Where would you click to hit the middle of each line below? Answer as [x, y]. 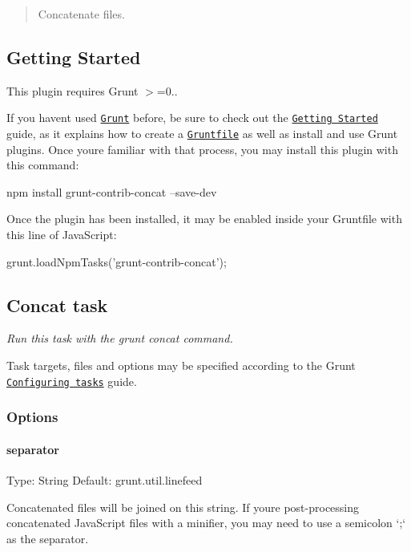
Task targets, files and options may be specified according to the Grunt [181, 365]
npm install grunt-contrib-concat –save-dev [112, 191]
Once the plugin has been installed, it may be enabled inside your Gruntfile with [204, 219]
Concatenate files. [81, 14]
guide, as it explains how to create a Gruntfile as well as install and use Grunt [202, 134]
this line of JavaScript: [62, 235]
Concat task [57, 304]
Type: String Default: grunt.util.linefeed [105, 479]
